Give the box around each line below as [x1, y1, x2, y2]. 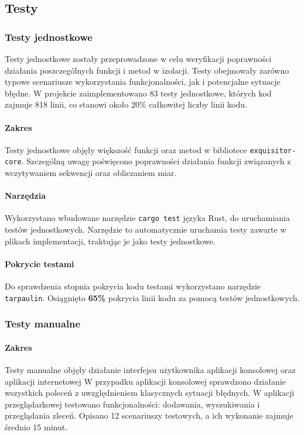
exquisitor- [250, 146, 296, 155]
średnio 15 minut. [5, 420, 68, 433]
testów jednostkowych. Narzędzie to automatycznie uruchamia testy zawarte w [5, 223, 286, 236]
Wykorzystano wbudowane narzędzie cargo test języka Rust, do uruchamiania [5, 212, 291, 224]
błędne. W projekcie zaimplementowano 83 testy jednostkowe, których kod [5, 87, 272, 99]
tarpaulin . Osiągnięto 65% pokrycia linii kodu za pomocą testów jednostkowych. [5, 291, 300, 303]
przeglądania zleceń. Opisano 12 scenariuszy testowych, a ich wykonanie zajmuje [5, 409, 293, 422]
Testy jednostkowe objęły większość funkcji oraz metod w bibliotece [5, 143, 247, 156]
